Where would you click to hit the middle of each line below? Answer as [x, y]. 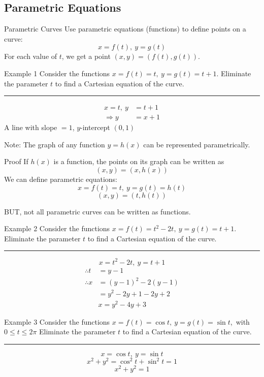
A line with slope [31, 127]
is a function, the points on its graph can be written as [139, 161]
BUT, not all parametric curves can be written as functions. [97, 211]
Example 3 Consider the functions [57, 321]
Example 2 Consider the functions [57, 228]
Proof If [16, 161]
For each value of [31, 56]
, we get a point [86, 56]
